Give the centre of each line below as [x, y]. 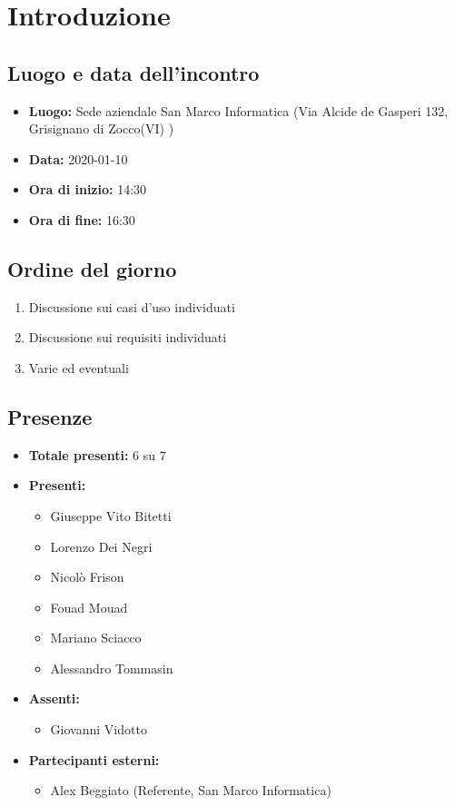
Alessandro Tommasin [112, 668]
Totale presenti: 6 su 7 [97, 454]
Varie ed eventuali [79, 367]
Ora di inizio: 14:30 [88, 189]
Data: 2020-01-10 [78, 158]
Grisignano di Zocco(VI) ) [101, 128]
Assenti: [54, 698]
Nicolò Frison [87, 577]
